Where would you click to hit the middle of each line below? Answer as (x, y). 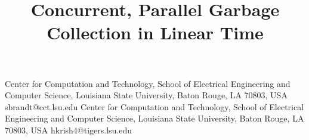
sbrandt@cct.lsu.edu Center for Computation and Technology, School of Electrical (154, 106)
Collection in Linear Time (155, 32)
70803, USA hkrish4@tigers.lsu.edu (69, 130)
